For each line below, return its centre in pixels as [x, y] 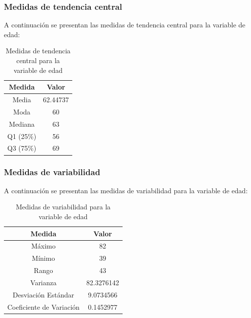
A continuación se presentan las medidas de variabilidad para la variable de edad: [126, 190]
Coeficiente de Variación [43, 307]
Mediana [22, 124]
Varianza [43, 282]
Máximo [43, 246]
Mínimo [43, 258]
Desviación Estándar [43, 294]
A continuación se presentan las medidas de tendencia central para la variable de [125, 25]
